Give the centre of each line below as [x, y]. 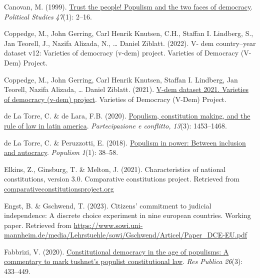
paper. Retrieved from [38, 225]
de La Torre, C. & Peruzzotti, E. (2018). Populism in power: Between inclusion [125, 142]
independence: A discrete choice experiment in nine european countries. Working [127, 215]
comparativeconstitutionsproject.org [59, 188]
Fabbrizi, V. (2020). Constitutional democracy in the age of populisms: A [116, 251]
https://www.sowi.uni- [108, 225]
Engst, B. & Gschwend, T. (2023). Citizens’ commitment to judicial [108, 205]
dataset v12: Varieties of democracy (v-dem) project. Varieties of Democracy [121, 53]
